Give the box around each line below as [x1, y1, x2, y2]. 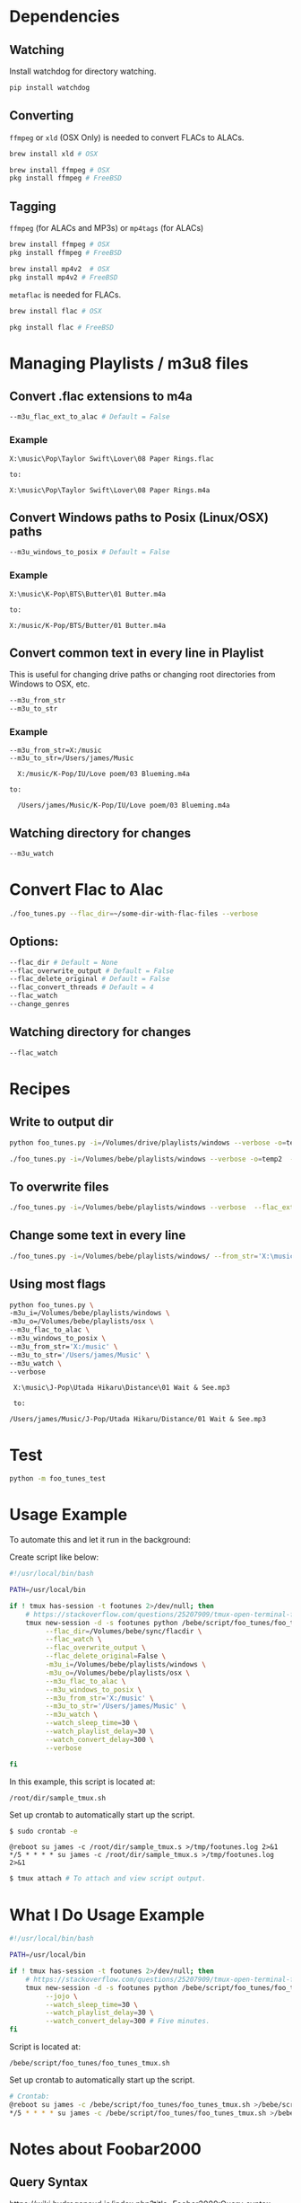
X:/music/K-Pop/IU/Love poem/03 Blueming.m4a [17, 770, 191, 779]
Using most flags [9, 1277, 106, 1292]
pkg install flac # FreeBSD [9, 323, 115, 332]
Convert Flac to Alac [9, 880, 164, 900]
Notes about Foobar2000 [9, 2138, 202, 2159]
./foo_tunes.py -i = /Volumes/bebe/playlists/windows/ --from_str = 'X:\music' [9, 1252, 298, 1261]
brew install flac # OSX [9, 306, 102, 315]
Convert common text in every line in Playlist [9, 645, 264, 660]
